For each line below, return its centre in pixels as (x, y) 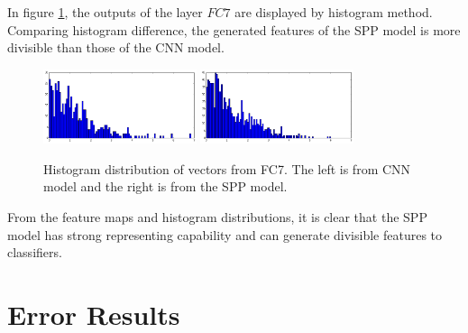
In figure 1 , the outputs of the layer (105, 12)
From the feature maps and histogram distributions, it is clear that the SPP (217, 217)
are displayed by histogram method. (334, 12)
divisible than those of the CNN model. (116, 47)
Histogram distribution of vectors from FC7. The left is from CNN (227, 168)
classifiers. (35, 252)
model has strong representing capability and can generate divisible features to (225, 234)
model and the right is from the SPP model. (165, 186)
